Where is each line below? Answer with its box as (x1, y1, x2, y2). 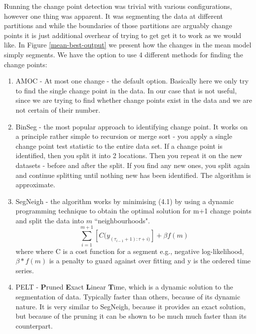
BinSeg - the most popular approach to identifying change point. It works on (15, 121, 248, 131)
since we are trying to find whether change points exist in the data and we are (15, 95, 252, 105)
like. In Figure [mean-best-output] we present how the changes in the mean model (4, 40, 252, 50)
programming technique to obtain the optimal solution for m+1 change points (15, 206, 252, 216)
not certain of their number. (15, 104, 101, 115)
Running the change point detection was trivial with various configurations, (4, 1, 232, 11)
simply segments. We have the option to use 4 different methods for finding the (4, 49, 243, 59)
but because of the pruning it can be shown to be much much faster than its (15, 311, 247, 321)
